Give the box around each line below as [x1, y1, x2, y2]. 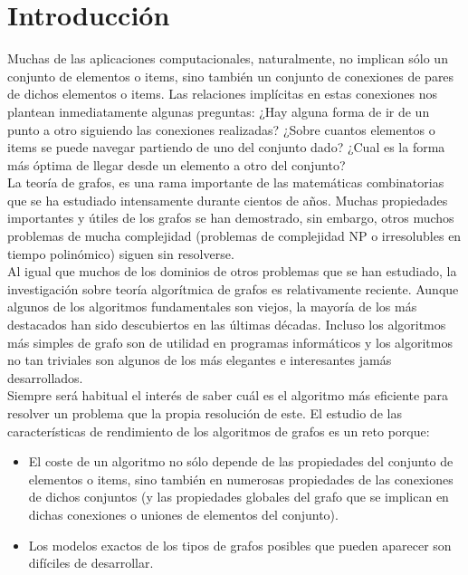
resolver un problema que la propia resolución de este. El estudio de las [7, 404, 402, 422]
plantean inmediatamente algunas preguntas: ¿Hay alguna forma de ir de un [7, 101, 430, 120]
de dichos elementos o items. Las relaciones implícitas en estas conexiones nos [7, 84, 437, 103]
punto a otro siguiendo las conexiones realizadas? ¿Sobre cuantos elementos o [7, 120, 435, 139]
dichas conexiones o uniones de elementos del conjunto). [28, 504, 339, 523]
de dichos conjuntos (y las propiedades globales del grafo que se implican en [28, 487, 449, 506]
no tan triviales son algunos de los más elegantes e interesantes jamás [7, 350, 392, 369]
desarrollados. [7, 368, 83, 387]
